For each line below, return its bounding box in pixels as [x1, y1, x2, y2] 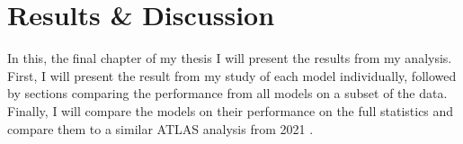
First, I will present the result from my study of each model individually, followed [7, 66, 457, 85]
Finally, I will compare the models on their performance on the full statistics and [7, 101, 454, 120]
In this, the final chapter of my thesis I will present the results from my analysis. [7, 49, 452, 67]
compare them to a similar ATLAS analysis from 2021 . [7, 119, 314, 138]
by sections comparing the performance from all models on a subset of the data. [7, 84, 448, 103]
